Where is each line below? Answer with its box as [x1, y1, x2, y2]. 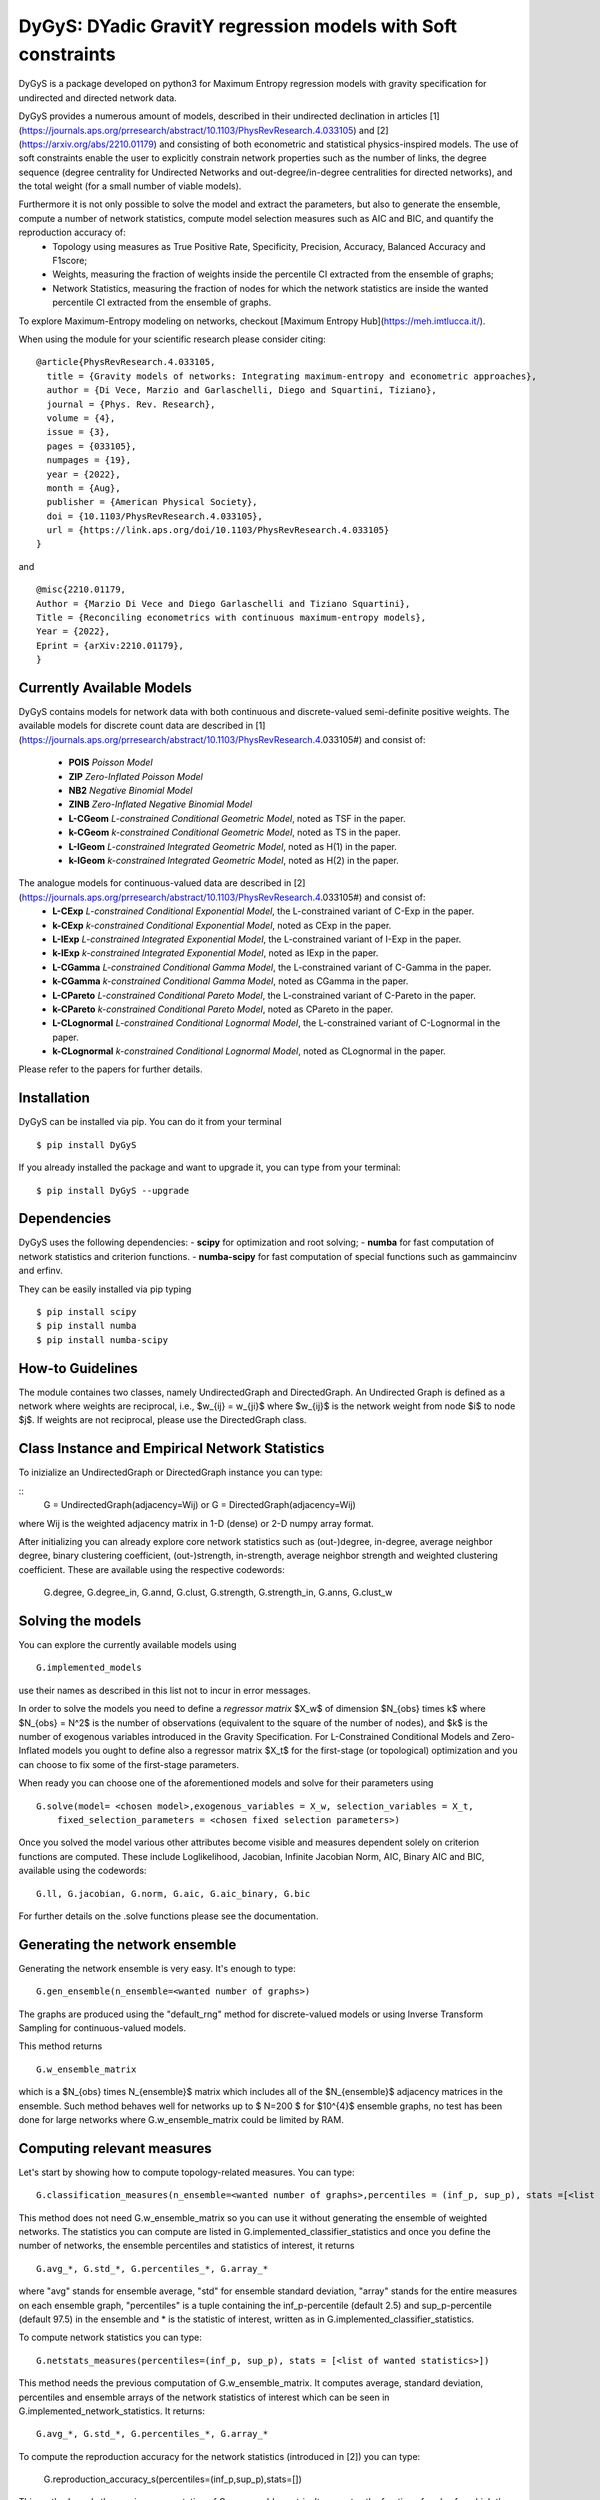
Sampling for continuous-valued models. [18, 2021, 187, 2034]
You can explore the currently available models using [18, 1639, 237, 1651]
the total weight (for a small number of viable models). [18, 180, 242, 192]
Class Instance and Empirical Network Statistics [18, 1440, 325, 1457]
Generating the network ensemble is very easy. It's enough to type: [18, 1962, 296, 1974]
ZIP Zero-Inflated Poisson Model [68, 770, 204, 782]
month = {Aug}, [46, 482, 121, 494]
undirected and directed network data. [18, 91, 177, 104]
